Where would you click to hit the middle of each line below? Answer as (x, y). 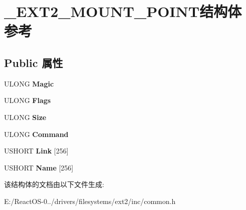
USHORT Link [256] (36, 151)
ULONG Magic (29, 83)
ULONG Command (36, 134)
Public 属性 (34, 62)
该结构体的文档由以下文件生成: (54, 184)
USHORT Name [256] (39, 167)
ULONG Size (25, 117)
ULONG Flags (28, 100)
